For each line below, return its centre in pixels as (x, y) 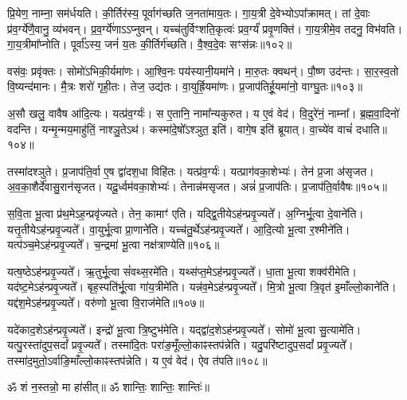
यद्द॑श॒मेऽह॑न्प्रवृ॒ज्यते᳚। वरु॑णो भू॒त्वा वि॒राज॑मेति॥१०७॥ (106, 302)
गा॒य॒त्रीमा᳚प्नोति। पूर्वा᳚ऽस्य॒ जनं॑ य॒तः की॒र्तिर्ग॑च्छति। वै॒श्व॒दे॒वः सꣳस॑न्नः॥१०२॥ (150, 44)
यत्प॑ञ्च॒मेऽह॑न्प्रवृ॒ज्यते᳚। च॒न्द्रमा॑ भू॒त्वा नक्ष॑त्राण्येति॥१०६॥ (113, 245)
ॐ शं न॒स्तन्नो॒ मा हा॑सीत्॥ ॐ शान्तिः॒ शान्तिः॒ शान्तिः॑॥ (108, 387)
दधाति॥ (371, 128)
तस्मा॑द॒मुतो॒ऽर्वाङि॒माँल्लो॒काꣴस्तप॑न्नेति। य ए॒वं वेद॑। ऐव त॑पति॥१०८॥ (137, 360)
